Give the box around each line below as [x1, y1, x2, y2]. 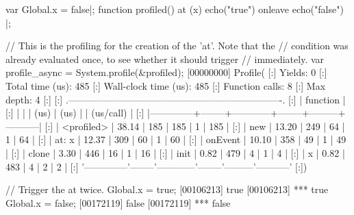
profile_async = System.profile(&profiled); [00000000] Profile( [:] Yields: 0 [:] [5, 65, 327, 79]
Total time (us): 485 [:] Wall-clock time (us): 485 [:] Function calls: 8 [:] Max [5, 78, 326, 92]
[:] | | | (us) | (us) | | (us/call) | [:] [5, 105, 144, 120]
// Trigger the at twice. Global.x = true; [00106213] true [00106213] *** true [5, 182, 329, 197]
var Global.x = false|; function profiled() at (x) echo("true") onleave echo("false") [5, 2, 344, 16]
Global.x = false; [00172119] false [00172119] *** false [5, 195, 231, 210]
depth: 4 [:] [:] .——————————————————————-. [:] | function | [5, 92, 346, 106]
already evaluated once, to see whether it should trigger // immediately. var [5, 51, 325, 66]
